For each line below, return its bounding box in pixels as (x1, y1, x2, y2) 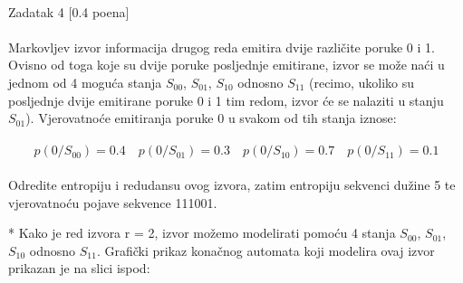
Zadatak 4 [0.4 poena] (8, 2, 130, 21)
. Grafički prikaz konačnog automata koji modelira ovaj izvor (96, 241, 435, 259)
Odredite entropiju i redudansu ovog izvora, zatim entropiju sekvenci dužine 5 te (8, 175, 456, 193)
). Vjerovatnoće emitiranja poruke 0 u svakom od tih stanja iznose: (25, 108, 397, 127)
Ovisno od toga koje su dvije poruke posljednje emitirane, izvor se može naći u (8, 55, 445, 74)
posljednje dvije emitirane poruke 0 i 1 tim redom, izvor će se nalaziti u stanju (8, 90, 444, 109)
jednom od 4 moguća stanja (8, 72, 162, 91)
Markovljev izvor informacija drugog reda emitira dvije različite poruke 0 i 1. (8, 37, 435, 56)
